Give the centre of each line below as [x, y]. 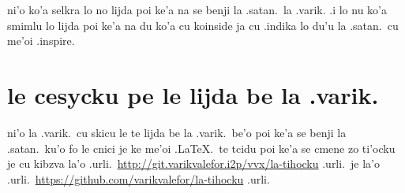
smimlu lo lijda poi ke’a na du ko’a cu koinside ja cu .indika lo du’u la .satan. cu [203, 25]
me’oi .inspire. [41, 41]
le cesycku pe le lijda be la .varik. [193, 94]
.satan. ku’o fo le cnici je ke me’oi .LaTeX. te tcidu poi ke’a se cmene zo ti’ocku [201, 148]
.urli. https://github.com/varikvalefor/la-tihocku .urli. [139, 178]
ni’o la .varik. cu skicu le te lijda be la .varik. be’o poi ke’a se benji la [177, 132]
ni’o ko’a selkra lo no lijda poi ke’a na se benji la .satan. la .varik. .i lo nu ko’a [197, 9]
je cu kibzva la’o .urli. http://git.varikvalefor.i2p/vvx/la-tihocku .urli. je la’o [193, 163]
